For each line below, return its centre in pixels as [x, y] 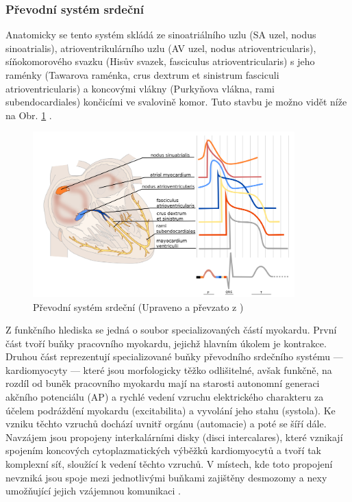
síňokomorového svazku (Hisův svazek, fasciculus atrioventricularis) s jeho [160, 61]
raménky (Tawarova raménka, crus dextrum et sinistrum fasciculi [142, 75]
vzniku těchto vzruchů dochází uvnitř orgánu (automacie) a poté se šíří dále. [166, 424]
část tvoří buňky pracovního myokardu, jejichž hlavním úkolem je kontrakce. [166, 343]
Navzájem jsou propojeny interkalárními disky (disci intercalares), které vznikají [174, 437]
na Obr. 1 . [29, 115]
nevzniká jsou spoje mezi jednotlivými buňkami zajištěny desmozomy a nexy [166, 477]
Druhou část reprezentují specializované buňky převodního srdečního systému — [174, 356]
